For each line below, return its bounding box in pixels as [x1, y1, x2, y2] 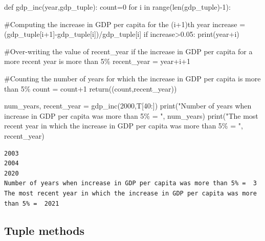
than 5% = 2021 [4, 200, 59, 207]
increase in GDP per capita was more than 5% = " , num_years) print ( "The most [4, 110, 258, 121]
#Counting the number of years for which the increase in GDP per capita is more [4, 73, 261, 83]
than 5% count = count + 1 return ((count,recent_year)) [4, 83, 177, 94]
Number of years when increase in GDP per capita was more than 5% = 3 [4, 180, 257, 187]
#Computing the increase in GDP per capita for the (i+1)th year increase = [4, 18, 246, 29]
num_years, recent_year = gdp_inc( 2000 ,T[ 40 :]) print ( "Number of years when [4, 100, 252, 111]
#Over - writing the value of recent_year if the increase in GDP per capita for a [4, 46, 253, 56]
